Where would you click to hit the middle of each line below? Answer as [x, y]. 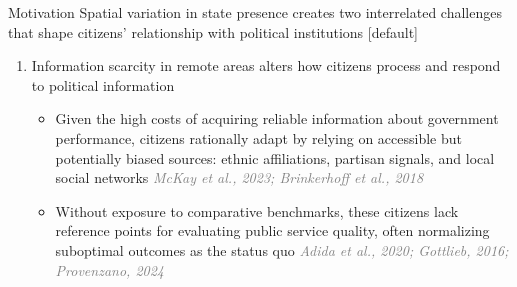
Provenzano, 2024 [110, 269]
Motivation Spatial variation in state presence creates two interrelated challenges [255, 12]
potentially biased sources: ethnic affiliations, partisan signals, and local [275, 157]
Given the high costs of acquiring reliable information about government [277, 118]
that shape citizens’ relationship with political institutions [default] [213, 31]
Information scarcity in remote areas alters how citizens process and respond [266, 65]
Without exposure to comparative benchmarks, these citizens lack [257, 210]
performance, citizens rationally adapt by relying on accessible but [258, 137]
